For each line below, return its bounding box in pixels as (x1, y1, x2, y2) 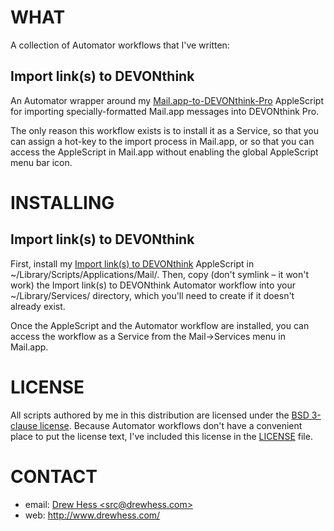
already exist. (10, 300, 66, 312)
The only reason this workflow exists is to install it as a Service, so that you (10, 124, 319, 136)
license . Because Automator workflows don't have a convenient (39, 419, 303, 431)
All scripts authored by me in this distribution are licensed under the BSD (10, 409, 310, 421)
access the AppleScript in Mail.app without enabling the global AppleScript (10, 146, 319, 158)
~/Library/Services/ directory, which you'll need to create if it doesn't (10, 289, 295, 301)
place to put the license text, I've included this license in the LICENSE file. (10, 430, 313, 442)
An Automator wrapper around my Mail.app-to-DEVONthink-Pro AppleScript (10, 94, 324, 106)
